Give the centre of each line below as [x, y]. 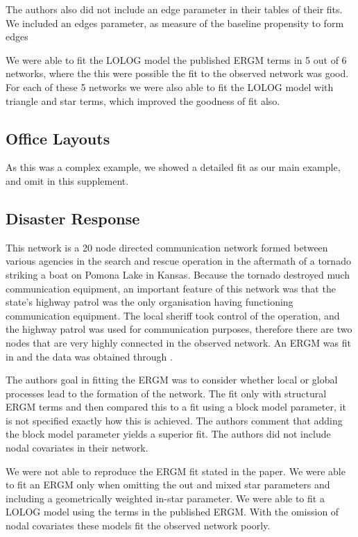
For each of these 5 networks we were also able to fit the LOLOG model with [170, 86]
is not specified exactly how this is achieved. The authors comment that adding [174, 420]
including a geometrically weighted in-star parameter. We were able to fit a [165, 498]
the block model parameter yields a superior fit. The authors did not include [168, 434]
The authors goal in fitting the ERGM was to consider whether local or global [172, 380]
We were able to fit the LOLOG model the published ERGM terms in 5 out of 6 [176, 59]
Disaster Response [73, 218]
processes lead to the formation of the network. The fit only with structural [166, 393]
